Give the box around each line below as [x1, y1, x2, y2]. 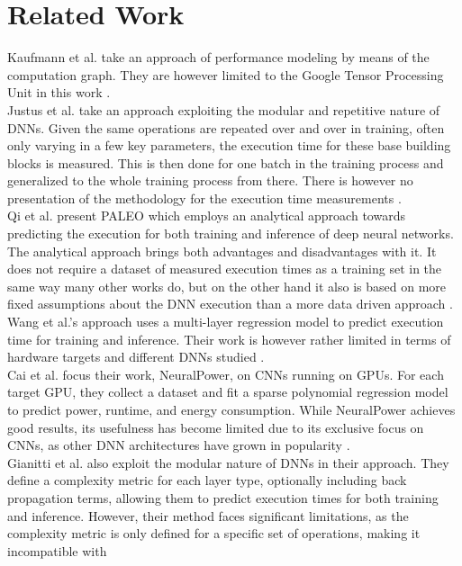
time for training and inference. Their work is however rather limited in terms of [7, 329, 451, 348]
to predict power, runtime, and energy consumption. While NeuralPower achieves [7, 400, 456, 418]
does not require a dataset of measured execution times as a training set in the [7, 259, 442, 278]
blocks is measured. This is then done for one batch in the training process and [7, 153, 444, 172]
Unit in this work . [7, 83, 111, 102]
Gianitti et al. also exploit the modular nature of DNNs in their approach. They [7, 453, 449, 472]
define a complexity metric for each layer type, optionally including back [7, 471, 407, 490]
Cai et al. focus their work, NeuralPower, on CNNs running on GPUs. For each [7, 364, 444, 383]
